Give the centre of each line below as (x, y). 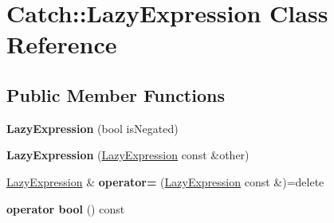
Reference (62, 44)
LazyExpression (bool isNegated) (92, 128)
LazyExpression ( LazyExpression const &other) (128, 155)
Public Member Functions (116, 94)
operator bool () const (66, 208)
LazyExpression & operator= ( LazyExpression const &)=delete (165, 181)
